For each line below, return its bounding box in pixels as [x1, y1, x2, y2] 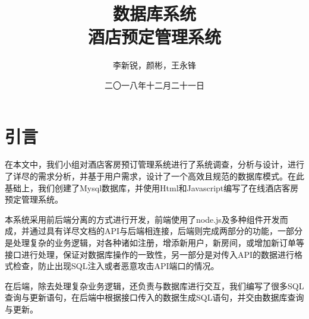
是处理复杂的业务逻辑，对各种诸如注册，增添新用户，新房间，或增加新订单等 [5, 236, 304, 248]
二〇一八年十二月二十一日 [105, 78, 204, 91]
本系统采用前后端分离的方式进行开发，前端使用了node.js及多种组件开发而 [5, 213, 288, 225]
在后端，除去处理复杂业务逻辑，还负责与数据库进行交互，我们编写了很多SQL [5, 279, 304, 292]
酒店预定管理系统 [87, 24, 221, 49]
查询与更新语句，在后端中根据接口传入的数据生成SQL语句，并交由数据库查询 [5, 291, 304, 304]
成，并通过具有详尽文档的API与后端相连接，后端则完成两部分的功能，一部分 [5, 225, 303, 237]
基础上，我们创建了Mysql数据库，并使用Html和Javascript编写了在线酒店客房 [5, 181, 299, 194]
